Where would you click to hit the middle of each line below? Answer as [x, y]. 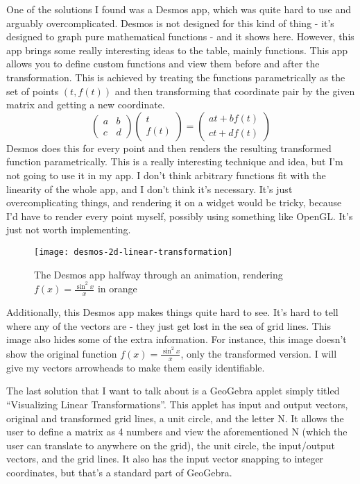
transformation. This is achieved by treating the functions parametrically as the [176, 77]
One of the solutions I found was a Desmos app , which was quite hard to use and [179, 9]
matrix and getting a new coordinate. [86, 105]
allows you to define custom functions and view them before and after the [163, 64]
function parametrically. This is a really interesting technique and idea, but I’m [175, 161]
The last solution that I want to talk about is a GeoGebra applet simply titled [173, 391]
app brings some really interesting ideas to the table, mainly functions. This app [177, 50]
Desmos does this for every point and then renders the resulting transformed [169, 148]
